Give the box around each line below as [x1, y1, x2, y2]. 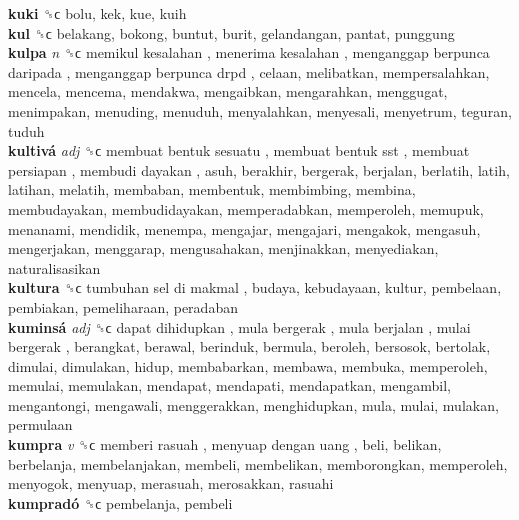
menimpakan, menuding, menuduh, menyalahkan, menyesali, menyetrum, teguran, [8, 100, 512, 121]
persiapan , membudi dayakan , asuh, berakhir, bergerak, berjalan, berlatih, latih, [8, 159, 510, 180]
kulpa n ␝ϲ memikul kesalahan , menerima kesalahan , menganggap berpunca [8, 42, 490, 63]
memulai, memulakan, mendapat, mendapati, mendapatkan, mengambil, [8, 375, 451, 396]
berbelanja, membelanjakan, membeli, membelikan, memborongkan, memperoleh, [8, 453, 508, 474]
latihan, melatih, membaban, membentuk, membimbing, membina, [8, 179, 416, 200]
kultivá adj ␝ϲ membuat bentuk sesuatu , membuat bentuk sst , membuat [8, 140, 470, 161]
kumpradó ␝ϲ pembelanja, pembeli [8, 492, 233, 513]
